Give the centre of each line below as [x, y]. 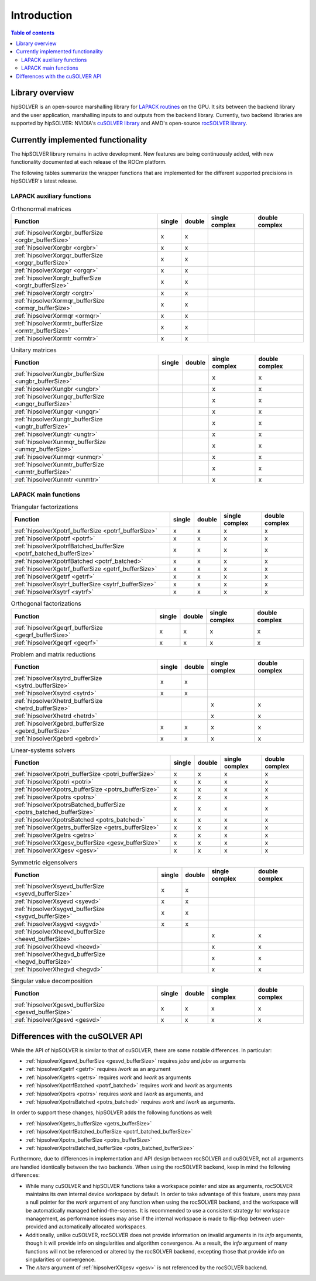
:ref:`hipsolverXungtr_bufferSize [59, 420]
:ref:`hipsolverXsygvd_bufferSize [59, 909]
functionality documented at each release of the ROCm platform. [89, 162]
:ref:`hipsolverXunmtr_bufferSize [59, 465]
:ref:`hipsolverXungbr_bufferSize [59, 374]
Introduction [42, 15]
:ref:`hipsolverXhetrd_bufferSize [59, 701]
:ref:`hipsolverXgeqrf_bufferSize [59, 627]
